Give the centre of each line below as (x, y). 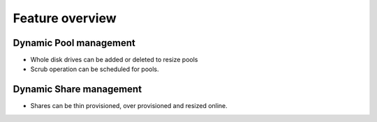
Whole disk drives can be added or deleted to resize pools (114, 60)
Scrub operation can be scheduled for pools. (95, 69)
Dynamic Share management (77, 90)
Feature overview (65, 18)
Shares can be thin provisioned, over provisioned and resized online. (129, 106)
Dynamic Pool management (74, 43)
